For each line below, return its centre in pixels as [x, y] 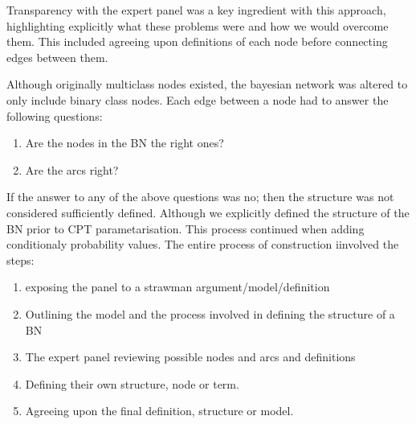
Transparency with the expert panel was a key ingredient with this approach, [196, 10]
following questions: [55, 115]
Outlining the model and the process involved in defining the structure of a [210, 313]
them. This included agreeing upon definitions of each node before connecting [197, 41]
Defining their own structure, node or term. [132, 383]
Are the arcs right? [72, 169]
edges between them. [57, 57]
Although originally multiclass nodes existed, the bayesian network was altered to [207, 84]
